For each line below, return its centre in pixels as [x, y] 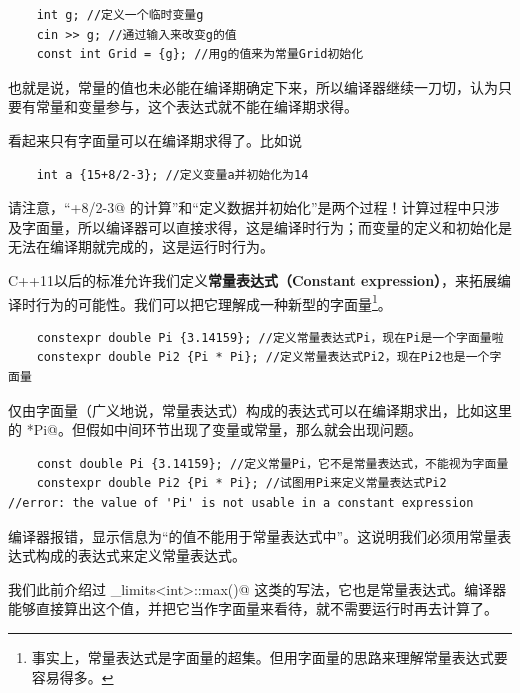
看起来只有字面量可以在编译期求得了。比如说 [155, 139]
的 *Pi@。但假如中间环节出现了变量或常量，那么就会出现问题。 [215, 429]
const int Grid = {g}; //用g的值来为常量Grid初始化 [200, 54]
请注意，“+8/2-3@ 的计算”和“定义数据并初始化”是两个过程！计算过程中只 [247, 207]
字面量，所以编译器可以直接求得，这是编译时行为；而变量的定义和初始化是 [266, 226]
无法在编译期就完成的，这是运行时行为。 [141, 246]
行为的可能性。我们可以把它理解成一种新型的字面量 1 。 [213, 302]
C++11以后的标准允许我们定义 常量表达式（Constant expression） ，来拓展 [253, 279]
